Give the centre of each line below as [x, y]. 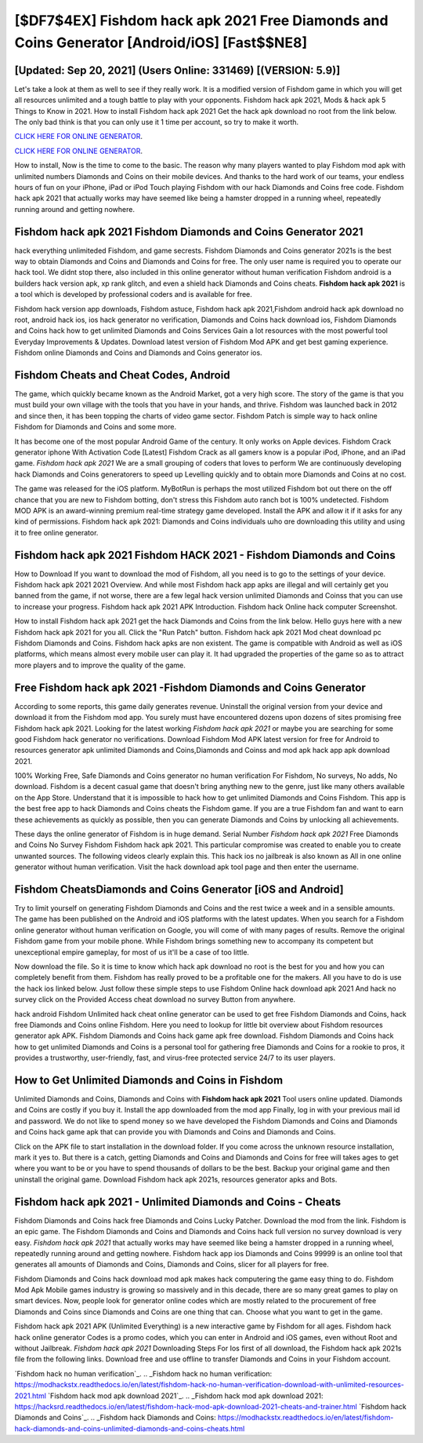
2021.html [31, 1396]
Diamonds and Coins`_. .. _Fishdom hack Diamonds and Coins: [116, 1418]
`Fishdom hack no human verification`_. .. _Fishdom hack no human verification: [143, 1373]
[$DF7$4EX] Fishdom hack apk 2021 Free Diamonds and [201, 20]
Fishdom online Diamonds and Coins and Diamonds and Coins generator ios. [138, 353]
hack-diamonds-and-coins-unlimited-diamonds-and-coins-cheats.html [130, 1428]
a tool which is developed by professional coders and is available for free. [133, 294]
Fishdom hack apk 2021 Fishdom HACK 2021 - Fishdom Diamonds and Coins [205, 555]
